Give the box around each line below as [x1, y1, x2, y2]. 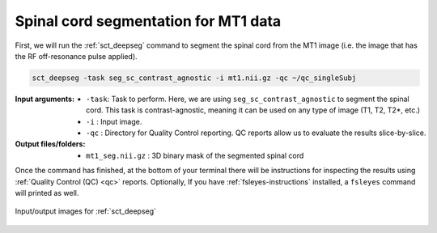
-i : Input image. [86, 116, 142, 126]
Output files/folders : [15, 139, 86, 149]
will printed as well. [15, 189, 79, 198]
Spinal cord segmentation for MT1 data [15, 12, 282, 30]
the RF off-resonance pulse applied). [15, 51, 138, 61]
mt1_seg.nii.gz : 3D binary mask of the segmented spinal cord [86, 150, 304, 160]
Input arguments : [15, 94, 75, 104]
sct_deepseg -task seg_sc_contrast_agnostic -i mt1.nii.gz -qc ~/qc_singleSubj [32, 73, 357, 83]
